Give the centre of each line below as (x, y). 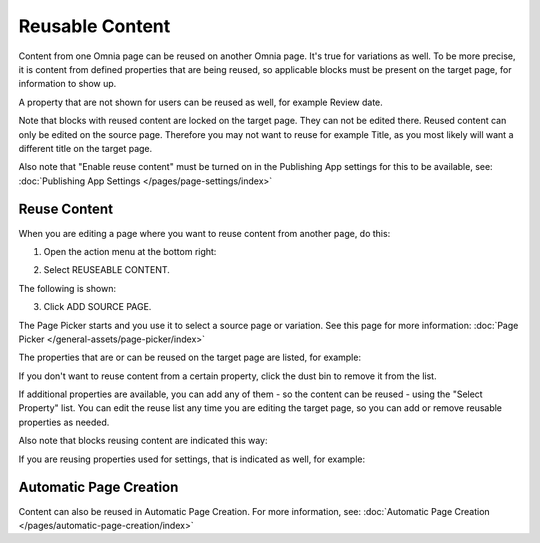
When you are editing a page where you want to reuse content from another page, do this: (204, 233)
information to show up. (67, 84)
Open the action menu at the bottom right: (130, 251)
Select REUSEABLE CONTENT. (106, 270)
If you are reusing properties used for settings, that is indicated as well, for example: (192, 459)
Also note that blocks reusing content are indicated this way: (143, 441)
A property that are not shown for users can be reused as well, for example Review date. (201, 102)
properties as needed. (64, 422)
